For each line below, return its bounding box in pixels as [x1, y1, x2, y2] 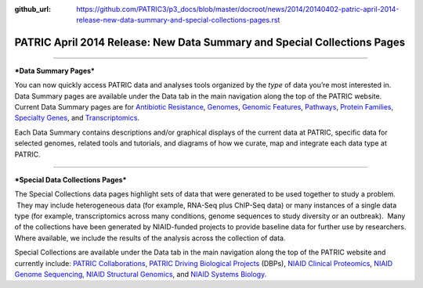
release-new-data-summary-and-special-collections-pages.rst [76, 16, 280, 25]
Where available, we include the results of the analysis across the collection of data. [14, 233, 286, 243]
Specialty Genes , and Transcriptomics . [14, 113, 140, 123]
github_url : [14, 5, 51, 13]
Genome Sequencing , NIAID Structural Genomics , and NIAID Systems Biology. [14, 270, 267, 279]
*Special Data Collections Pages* [14, 175, 127, 184]
